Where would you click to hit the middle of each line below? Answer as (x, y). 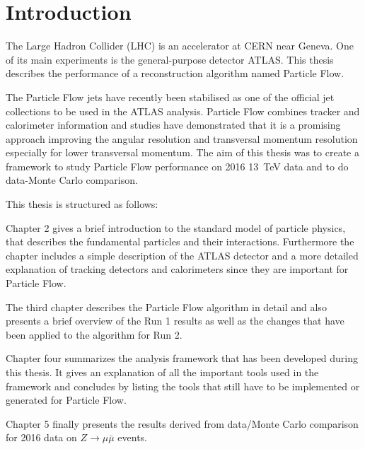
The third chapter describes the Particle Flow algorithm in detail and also (166, 307)
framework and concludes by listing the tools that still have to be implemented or (183, 386)
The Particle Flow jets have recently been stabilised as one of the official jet (170, 97)
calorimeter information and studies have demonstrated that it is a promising (173, 125)
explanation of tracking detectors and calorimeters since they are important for (177, 269)
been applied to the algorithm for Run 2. (94, 334)
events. (132, 437)
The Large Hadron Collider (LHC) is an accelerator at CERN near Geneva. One (180, 46)
